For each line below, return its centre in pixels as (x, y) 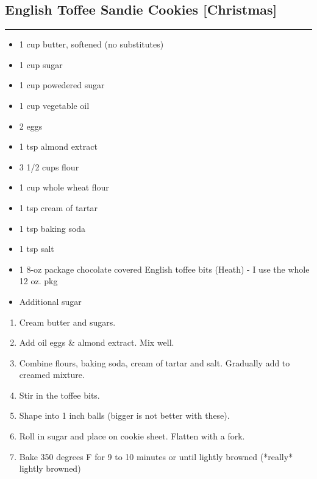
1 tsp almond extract (58, 146)
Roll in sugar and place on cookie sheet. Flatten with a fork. (132, 436)
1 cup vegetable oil (54, 105)
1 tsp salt (37, 249)
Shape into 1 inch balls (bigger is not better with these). (124, 415)
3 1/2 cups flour (49, 166)
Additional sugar (50, 301)
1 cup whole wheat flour (64, 187)
